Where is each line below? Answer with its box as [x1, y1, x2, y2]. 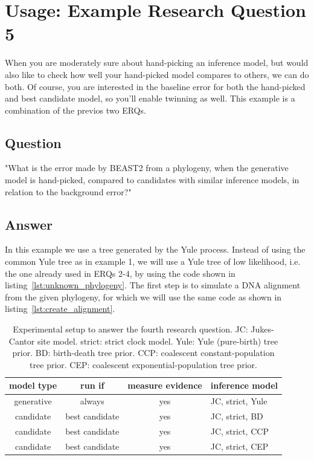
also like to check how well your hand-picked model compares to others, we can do [5, 68, 309, 80]
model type [9, 379, 57, 392]
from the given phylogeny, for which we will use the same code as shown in [5, 290, 282, 303]
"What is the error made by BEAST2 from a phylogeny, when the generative [5, 161, 289, 174]
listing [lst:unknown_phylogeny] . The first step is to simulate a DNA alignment [5, 279, 301, 291]
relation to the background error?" [5, 185, 132, 198]
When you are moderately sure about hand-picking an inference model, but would [5, 56, 309, 69]
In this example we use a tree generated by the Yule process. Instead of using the [5, 243, 306, 256]
